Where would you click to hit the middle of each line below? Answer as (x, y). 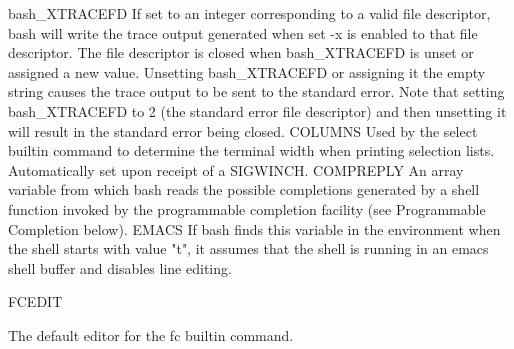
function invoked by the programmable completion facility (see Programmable (247, 208)
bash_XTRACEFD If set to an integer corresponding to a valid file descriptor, (249, 13)
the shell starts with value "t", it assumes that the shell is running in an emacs (248, 248)
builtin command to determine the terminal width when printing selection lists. (251, 150)
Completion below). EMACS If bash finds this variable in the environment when (254, 228)
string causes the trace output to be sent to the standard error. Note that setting (256, 91)
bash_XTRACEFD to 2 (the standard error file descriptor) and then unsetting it (257, 110)
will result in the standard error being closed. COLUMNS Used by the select (243, 130)
